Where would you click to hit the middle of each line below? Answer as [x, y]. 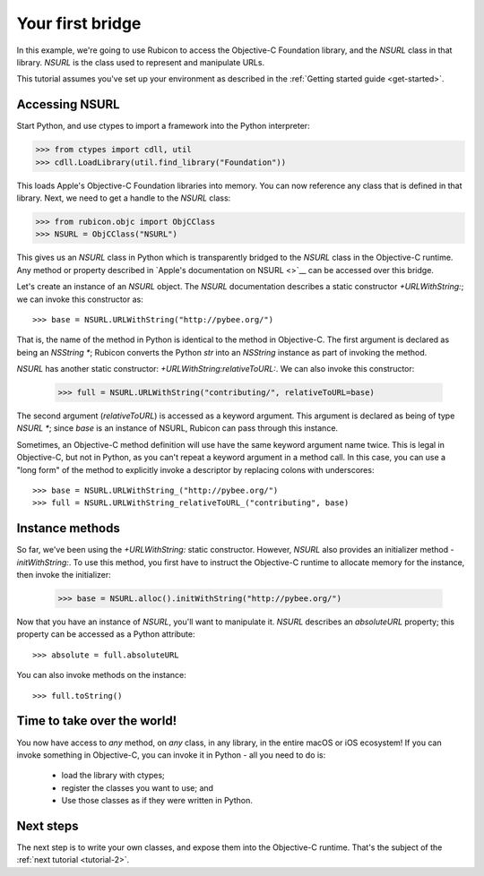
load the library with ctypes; [113, 776]
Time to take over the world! [97, 721]
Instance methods [68, 528]
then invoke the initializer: [64, 575]
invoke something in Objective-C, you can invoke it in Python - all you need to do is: [171, 755]
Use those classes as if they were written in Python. [157, 801]
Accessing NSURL [68, 104]
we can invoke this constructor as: [80, 299]
